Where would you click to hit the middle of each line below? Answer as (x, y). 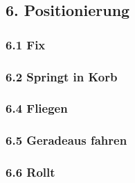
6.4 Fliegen (37, 108)
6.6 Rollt (30, 172)
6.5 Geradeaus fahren (66, 140)
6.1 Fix (26, 44)
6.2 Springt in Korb (62, 76)
